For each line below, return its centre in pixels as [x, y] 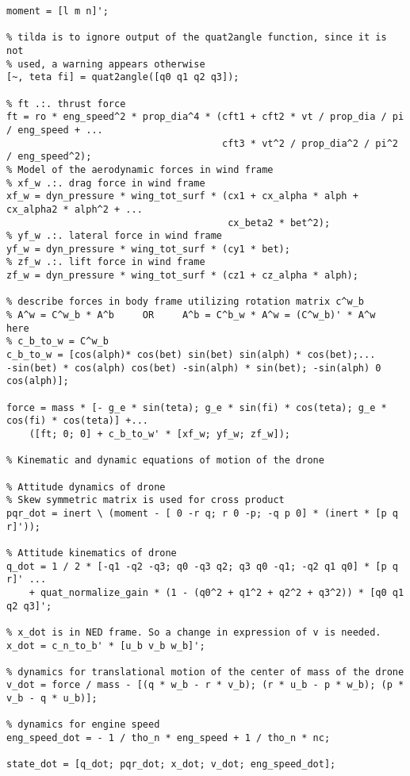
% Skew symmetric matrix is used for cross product [146, 500]
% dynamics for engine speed [83, 725]
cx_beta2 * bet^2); [279, 223]
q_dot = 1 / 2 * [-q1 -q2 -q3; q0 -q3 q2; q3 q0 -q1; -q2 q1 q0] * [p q [202, 566]
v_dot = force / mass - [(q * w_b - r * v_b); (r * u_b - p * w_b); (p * [205, 685]
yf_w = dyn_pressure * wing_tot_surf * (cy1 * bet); [148, 249]
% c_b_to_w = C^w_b [57, 342]
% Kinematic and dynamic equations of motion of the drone [165, 461]
